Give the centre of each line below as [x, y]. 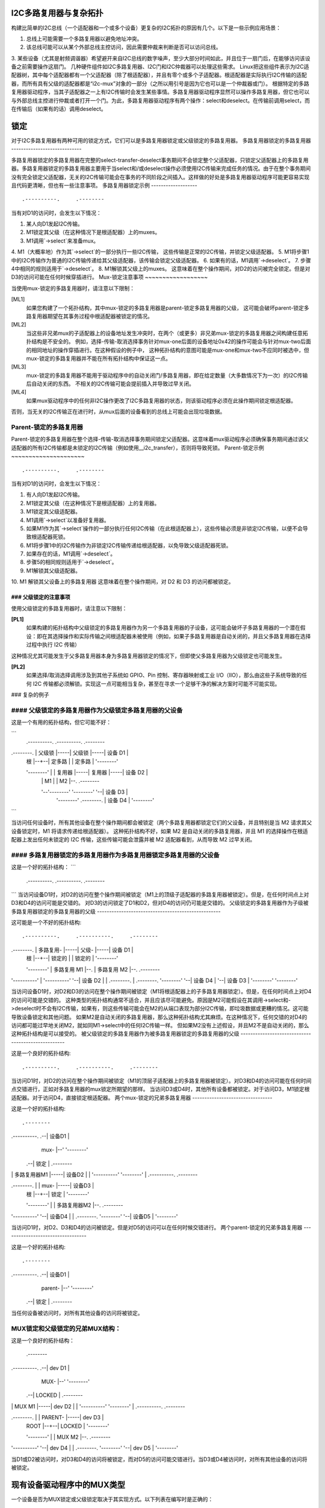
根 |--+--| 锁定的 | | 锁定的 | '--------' [72, 958]
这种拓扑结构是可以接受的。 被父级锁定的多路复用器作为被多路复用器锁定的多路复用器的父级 [125, 1034]
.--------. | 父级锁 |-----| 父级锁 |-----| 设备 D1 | [70, 753]
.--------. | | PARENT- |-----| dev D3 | [57, 1418]
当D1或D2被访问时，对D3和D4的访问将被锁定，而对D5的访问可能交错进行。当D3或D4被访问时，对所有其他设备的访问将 [159, 1459]
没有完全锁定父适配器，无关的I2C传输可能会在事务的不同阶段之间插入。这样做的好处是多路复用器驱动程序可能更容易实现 [160, 177]
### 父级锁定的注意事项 [41, 597]
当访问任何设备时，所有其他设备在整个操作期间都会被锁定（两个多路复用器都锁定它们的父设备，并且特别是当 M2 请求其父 [162, 823]
